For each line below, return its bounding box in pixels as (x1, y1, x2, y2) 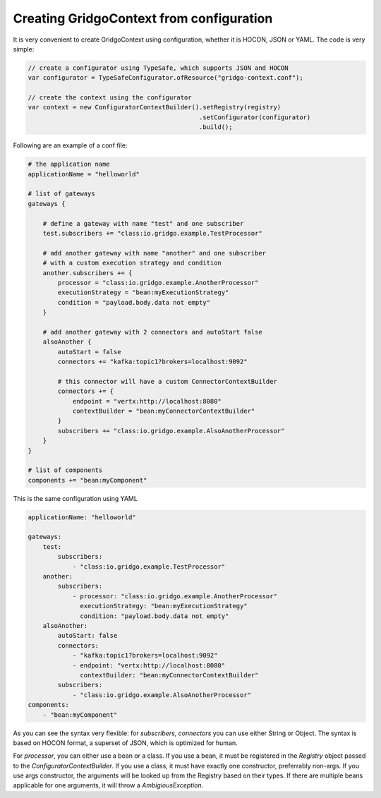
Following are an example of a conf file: (13, 141, 128, 150)
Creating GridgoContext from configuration (13, 11, 273, 26)
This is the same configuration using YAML (13, 494, 138, 502)
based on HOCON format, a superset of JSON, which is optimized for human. (13, 738, 238, 747)
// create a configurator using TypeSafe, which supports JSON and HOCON (28, 64, 289, 72)
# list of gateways (28, 190, 95, 198)
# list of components (28, 466, 103, 474)
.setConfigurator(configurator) (198, 113, 311, 121)
